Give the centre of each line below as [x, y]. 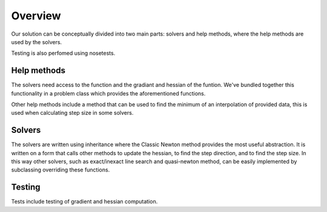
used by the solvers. [37, 42]
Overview [36, 16]
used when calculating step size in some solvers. [72, 113]
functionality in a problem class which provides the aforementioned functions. [108, 93]
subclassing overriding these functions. [61, 170]
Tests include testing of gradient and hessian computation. [84, 202]
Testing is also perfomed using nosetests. [63, 53]
